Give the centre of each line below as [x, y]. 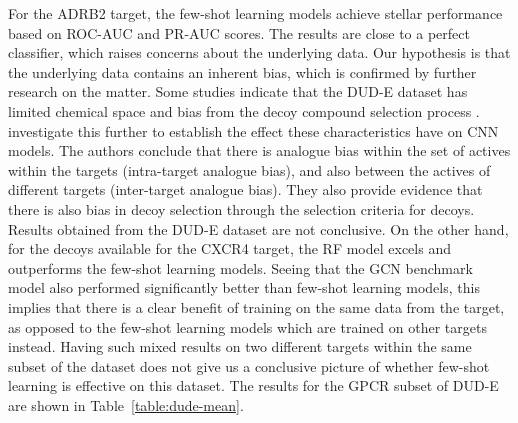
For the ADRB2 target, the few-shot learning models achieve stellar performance [255, 13]
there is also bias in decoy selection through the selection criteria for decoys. [241, 208]
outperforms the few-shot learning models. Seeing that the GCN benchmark [240, 267]
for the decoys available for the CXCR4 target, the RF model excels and [229, 248]
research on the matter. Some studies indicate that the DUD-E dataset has [238, 91]
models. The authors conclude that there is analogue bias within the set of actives [259, 150]
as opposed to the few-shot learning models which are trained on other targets [247, 326]
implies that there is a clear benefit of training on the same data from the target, [256, 306]
